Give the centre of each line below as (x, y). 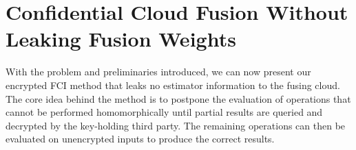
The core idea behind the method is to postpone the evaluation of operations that (178, 98)
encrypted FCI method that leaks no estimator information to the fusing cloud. (173, 85)
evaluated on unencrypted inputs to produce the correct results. (140, 139)
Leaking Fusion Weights (121, 39)
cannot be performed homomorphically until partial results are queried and (164, 112)
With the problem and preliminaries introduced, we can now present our (158, 72)
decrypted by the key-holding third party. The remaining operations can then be (176, 125)
